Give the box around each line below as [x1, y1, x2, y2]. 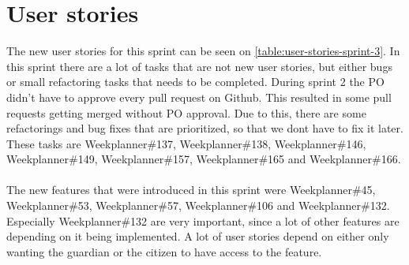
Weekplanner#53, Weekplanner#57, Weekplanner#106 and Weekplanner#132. [6, 197, 390, 214]
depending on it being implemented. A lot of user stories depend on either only [6, 228, 389, 244]
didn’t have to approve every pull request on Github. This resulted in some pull [6, 88, 392, 105]
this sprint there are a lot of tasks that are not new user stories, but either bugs [6, 58, 392, 74]
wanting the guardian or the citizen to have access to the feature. [6, 243, 322, 259]
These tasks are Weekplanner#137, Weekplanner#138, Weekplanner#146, [6, 135, 366, 151]
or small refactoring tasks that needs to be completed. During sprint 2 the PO [6, 73, 385, 90]
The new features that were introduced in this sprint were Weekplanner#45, [6, 181, 376, 198]
